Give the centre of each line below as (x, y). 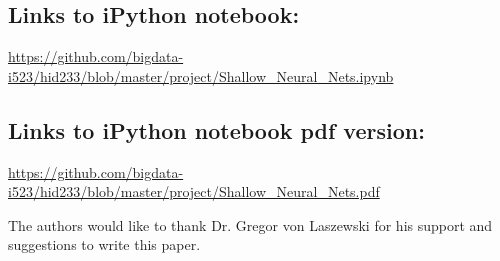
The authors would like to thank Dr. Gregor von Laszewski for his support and (250, 224)
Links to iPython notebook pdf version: (216, 129)
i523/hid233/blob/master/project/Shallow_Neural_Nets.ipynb (201, 75)
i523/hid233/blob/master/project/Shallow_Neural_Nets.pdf (194, 191)
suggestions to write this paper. (104, 244)
